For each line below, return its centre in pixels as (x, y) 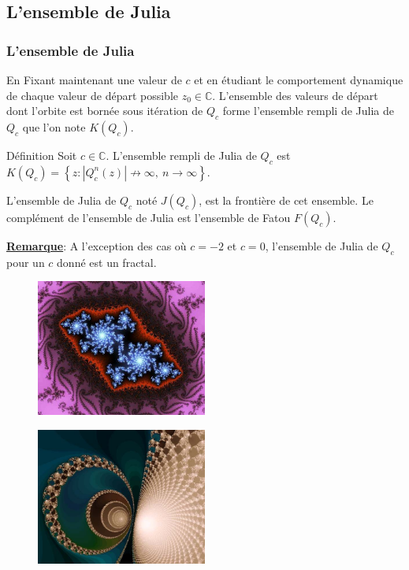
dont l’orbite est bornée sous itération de (105, 111)
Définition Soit (42, 155)
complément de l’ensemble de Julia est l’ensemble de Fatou (149, 217)
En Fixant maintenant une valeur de (94, 80)
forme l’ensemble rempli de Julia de (309, 111)
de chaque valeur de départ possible (93, 95)
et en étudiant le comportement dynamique (299, 80)
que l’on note (54, 126)
